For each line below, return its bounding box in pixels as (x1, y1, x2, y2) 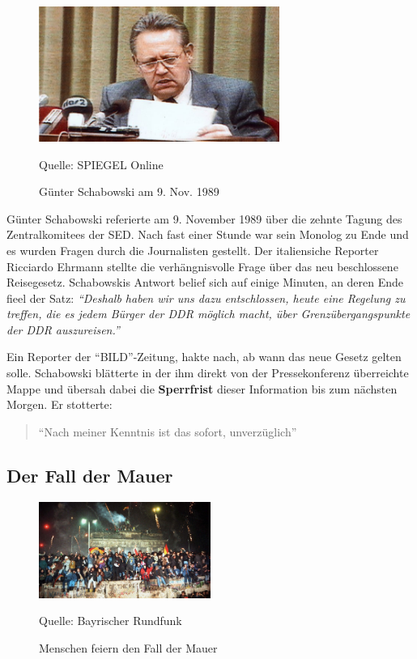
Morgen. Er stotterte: (6, 396, 113, 413)
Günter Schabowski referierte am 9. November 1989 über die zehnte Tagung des (6, 210, 402, 227)
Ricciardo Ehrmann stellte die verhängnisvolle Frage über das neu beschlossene (6, 257, 398, 274)
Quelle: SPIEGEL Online (39, 155, 164, 172)
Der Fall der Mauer (6, 462, 173, 487)
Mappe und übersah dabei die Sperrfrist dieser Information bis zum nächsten (6, 380, 398, 397)
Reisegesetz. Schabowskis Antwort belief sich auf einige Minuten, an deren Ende (6, 274, 404, 291)
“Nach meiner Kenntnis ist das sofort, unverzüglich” (38, 423, 297, 440)
